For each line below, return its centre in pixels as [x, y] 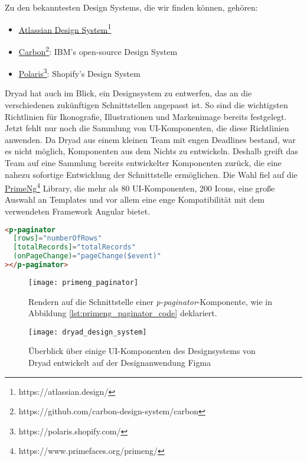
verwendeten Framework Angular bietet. [78, 211]
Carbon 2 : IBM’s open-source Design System [98, 50]
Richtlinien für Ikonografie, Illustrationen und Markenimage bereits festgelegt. [146, 116]
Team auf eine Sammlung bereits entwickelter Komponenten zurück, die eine [143, 162]
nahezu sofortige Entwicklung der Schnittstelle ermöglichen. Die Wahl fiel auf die [151, 174]
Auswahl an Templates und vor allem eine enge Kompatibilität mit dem [135, 199]
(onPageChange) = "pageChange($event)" [87, 256]
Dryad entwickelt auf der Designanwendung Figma [120, 362]
